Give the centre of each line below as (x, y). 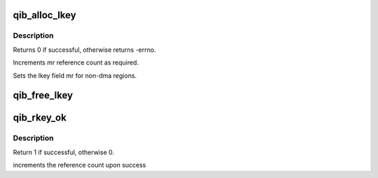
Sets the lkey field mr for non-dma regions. (75, 75)
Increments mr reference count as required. (76, 62)
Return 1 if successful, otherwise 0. (64, 152)
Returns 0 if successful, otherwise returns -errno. (85, 50)
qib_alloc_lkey (44, 15)
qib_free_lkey (43, 96)
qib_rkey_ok (40, 118)
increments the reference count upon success (79, 165)
